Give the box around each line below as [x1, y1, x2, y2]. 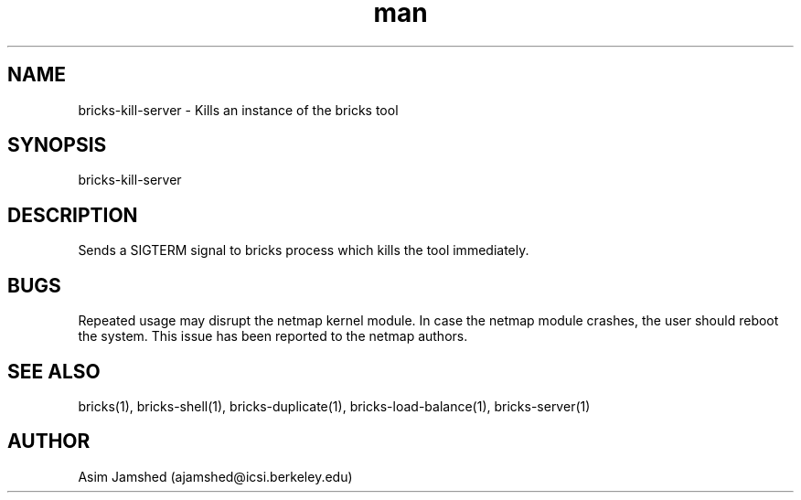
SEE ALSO [7, 359, 101, 383]
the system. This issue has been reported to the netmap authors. [78, 328, 468, 345]
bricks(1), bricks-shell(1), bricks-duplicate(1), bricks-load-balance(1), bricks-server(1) [78, 398, 591, 414]
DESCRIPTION [7, 203, 138, 227]
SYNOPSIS [7, 133, 107, 157]
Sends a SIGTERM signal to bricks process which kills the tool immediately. [78, 242, 529, 259]
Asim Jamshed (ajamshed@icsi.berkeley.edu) [78, 468, 353, 484]
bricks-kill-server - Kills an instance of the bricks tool [78, 101, 399, 118]
